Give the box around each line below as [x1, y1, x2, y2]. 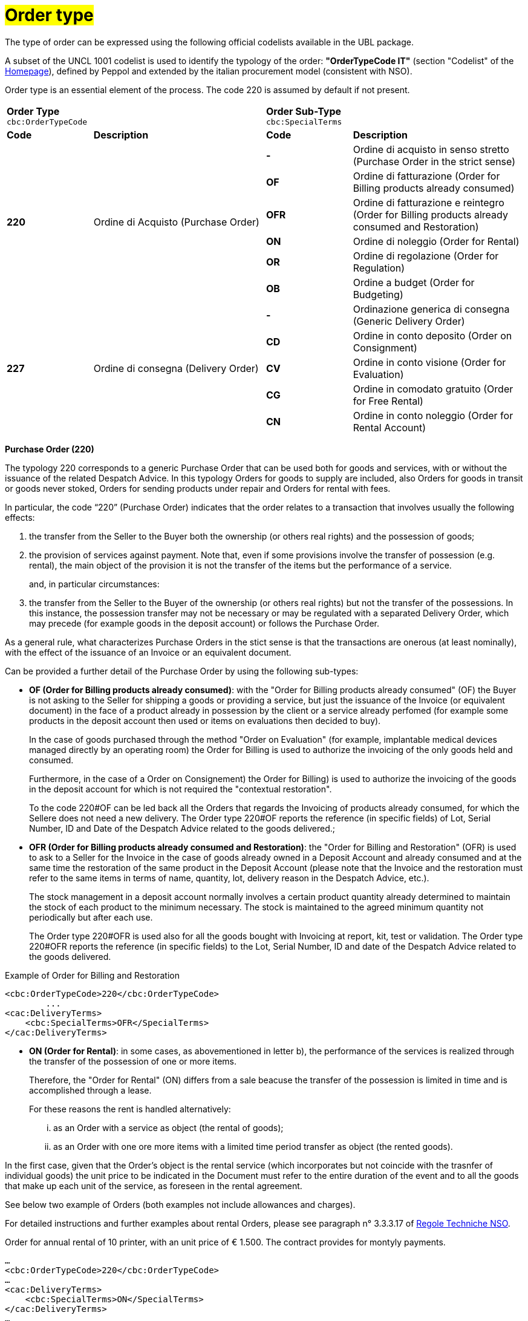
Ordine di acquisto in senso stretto [353, 143, 509, 155]
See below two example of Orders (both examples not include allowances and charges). [5, 1199, 356, 1210]
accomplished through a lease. [29, 1085, 152, 1095]
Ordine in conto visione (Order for [353, 356, 506, 368]
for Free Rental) [353, 394, 423, 407]
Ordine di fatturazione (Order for [353, 169, 500, 182]
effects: [5, 512, 35, 523]
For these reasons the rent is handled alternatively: [29, 1103, 231, 1114]
